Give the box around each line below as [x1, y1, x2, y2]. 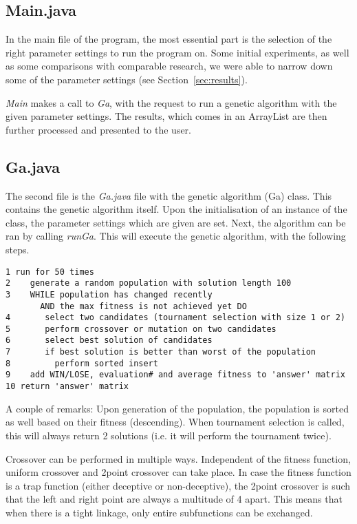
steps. [6, 242, 30, 256]
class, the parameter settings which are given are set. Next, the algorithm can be [6, 215, 346, 229]
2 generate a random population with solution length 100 [6, 278, 292, 289]
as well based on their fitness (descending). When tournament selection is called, [6, 415, 345, 429]
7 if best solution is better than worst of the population [6, 347, 316, 357]
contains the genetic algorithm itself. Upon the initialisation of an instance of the [6, 202, 347, 216]
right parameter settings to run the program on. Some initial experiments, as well [6, 45, 349, 59]
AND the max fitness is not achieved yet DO [40, 301, 247, 311]
